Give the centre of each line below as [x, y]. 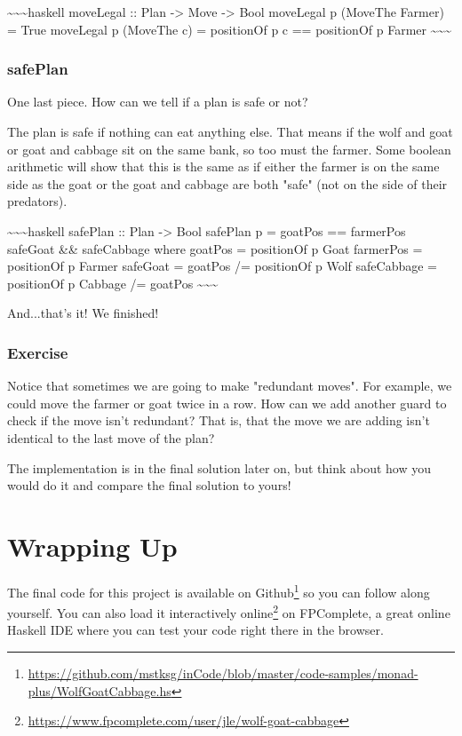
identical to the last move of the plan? [111, 437]
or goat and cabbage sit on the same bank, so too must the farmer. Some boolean [229, 149]
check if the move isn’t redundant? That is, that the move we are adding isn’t [219, 420]
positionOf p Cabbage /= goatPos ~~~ [113, 283]
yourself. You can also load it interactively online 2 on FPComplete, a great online [229, 611]
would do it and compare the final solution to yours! [149, 485]
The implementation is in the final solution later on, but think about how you [219, 467]
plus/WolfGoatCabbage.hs [100, 690]
